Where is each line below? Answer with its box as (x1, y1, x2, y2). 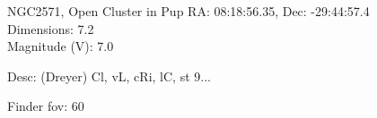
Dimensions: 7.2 (7, 19, 94, 38)
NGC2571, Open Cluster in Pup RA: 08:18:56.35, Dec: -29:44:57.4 (7, 2, 370, 20)
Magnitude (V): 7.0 (7, 37, 114, 55)
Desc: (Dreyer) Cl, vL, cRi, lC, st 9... (7, 66, 211, 85)
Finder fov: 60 (7, 97, 84, 115)
